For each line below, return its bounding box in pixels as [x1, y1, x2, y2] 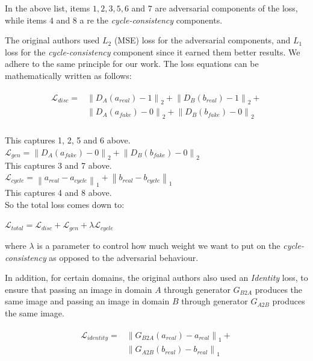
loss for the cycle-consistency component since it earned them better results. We [5, 45, 300, 58]
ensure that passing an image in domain [5, 283, 152, 295]
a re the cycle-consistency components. [79, 13, 223, 26]
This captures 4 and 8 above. [5, 186, 112, 199]
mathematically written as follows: [5, 69, 132, 81]
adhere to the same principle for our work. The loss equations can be [5, 57, 259, 70]
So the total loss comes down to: [5, 198, 125, 210]
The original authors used [5, 34, 100, 46]
